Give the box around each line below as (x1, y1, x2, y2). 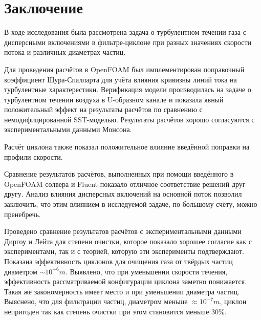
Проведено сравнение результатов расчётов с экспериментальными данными (4, 226, 242, 237)
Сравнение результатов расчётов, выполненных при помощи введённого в (4, 168, 234, 179)
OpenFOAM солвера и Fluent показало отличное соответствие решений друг (4, 178, 246, 189)
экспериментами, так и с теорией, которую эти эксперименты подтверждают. (4, 246, 244, 257)
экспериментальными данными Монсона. (4, 124, 132, 135)
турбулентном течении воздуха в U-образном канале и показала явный (4, 94, 224, 104)
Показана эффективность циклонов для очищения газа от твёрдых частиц (4, 256, 233, 266)
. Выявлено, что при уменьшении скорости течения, (65, 266, 228, 276)
